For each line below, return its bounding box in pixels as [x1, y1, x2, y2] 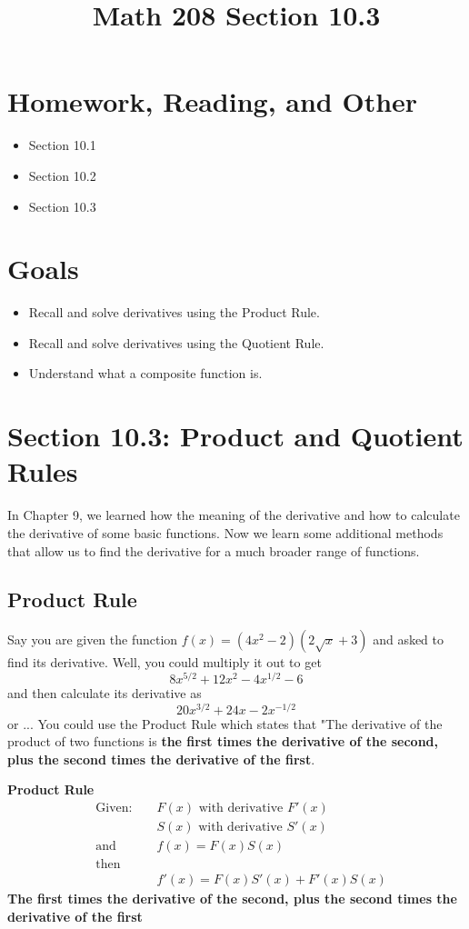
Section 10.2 [28, 165, 96, 185]
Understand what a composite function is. [28, 364, 263, 383]
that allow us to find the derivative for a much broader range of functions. [7, 541, 420, 560]
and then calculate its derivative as [7, 683, 202, 702]
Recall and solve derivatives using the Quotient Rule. [28, 333, 324, 352]
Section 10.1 [28, 135, 96, 155]
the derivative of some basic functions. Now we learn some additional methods [7, 523, 444, 542]
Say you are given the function [7, 630, 178, 649]
